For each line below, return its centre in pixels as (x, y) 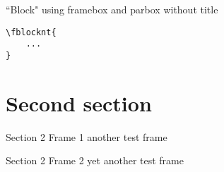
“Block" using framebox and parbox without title (112, 9)
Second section (79, 103)
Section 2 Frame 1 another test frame (87, 136)
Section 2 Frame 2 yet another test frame (95, 160)
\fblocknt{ (31, 32)
